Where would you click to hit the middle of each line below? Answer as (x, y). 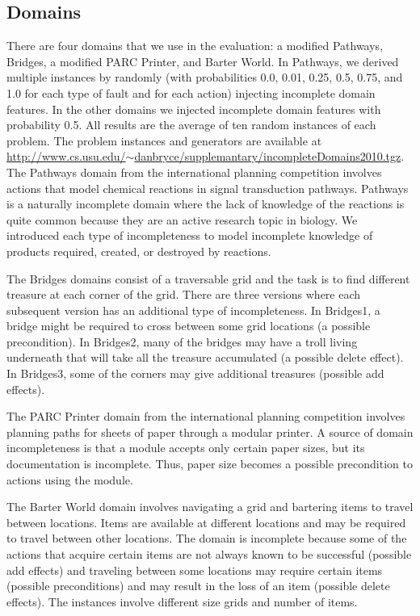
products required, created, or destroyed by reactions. (139, 251)
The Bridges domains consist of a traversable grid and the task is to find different (208, 278)
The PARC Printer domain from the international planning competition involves (206, 416)
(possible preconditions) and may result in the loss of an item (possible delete (198, 586)
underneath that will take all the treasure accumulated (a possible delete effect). (205, 357)
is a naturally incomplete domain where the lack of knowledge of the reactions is (206, 204)
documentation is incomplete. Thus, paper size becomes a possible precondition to (210, 464)
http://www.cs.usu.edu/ (66, 156)
